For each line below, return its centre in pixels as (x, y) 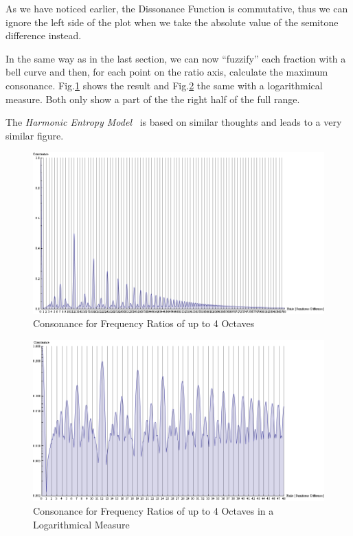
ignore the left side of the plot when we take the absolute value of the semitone (172, 22)
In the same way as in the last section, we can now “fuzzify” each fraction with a (176, 58)
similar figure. (35, 135)
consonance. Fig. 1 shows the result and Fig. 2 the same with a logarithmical (164, 85)
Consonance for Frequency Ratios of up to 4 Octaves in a (153, 511)
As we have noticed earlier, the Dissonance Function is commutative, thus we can (177, 8)
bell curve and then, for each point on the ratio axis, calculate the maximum (167, 72)
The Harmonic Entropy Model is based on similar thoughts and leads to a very (174, 122)
